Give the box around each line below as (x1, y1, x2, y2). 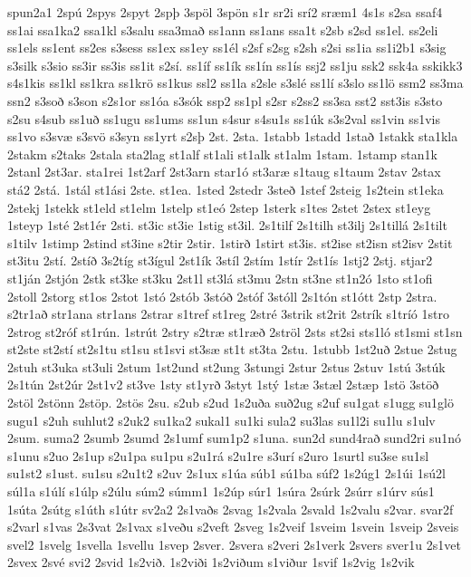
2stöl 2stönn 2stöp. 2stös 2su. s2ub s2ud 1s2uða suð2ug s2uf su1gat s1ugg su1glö (7, 393, 455, 412)
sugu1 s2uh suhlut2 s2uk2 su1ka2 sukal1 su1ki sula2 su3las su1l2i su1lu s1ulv (7, 410, 436, 429)
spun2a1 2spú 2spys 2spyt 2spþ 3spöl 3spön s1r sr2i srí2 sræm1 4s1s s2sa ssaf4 (7, 3, 443, 21)
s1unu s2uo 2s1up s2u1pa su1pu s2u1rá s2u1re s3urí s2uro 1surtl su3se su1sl (7, 446, 429, 465)
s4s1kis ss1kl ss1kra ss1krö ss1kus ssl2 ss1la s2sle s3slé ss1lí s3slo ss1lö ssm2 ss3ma (7, 73, 464, 92)
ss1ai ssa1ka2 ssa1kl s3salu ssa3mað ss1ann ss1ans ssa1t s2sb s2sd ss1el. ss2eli (7, 20, 438, 39)
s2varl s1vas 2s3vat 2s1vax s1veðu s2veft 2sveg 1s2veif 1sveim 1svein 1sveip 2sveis (7, 517, 459, 536)
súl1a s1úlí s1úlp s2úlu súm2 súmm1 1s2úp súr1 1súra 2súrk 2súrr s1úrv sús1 (7, 482, 435, 501)
